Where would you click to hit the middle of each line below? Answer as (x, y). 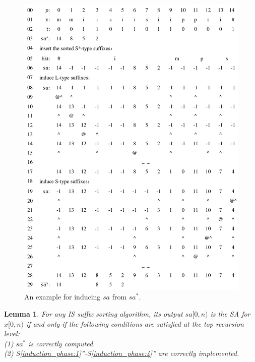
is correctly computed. (62, 343)
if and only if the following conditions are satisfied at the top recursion (135, 323)
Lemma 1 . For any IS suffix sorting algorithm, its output (93, 313)
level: (12, 334)
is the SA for (230, 313)
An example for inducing (62, 297)
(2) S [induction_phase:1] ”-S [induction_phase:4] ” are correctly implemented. (122, 353)
